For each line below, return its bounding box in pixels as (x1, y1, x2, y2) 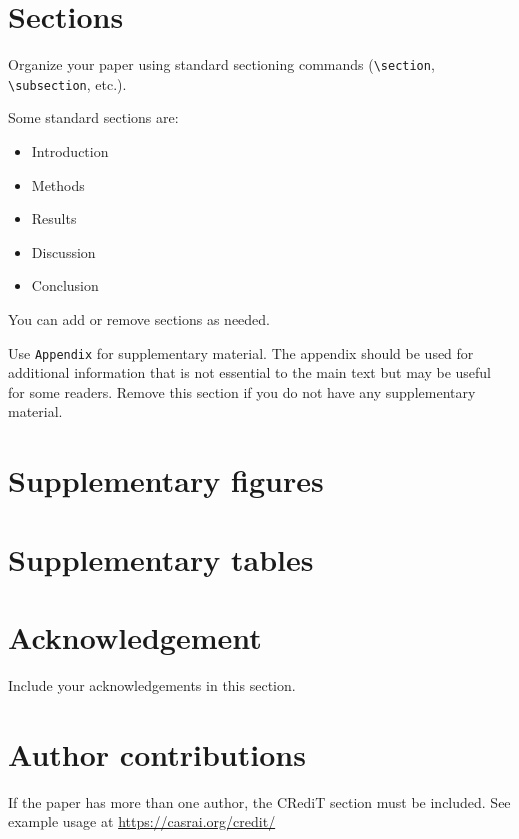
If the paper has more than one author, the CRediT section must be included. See (8, 791, 511, 812)
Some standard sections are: (8, 107, 179, 128)
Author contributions (8, 733, 306, 774)
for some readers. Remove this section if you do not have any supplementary (8, 381, 476, 402)
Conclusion (31, 275, 99, 296)
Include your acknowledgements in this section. (8, 674, 296, 695)
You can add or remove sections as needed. (8, 309, 270, 329)
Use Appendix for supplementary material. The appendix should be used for (8, 342, 474, 363)
